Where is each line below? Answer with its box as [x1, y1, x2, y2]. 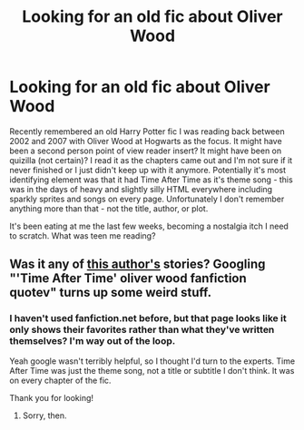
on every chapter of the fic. [9, 375, 112, 386]
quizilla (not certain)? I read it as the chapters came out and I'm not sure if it [9, 154, 293, 165]
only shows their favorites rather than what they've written [9, 324, 275, 337]
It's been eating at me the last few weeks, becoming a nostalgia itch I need [9, 220, 289, 231]
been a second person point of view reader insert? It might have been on [9, 145, 282, 156]
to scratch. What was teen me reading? [9, 230, 156, 241]
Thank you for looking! [9, 392, 93, 403]
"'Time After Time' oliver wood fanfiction [9, 270, 247, 287]
